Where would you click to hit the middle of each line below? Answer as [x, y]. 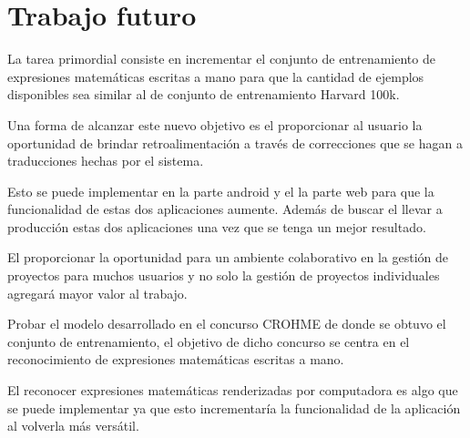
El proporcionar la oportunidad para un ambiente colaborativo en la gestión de [228, 257]
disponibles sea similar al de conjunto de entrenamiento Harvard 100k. [204, 94]
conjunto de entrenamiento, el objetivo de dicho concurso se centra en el [209, 341]
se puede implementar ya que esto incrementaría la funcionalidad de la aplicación [234, 407]
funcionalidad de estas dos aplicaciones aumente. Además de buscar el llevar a [225, 209]
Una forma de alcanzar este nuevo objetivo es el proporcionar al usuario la [215, 124]
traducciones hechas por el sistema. [106, 161]
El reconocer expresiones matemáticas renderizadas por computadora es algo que [233, 390]
